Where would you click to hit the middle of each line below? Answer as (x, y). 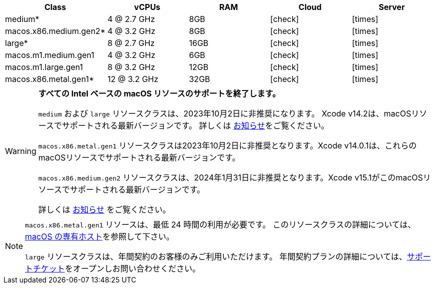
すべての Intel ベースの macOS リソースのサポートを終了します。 (159, 93)
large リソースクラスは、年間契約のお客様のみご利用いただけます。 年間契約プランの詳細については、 (216, 256)
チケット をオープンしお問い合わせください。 (117, 268)
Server (392, 7)
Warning (21, 151)
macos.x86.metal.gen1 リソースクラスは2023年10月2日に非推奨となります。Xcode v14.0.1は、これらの (227, 145)
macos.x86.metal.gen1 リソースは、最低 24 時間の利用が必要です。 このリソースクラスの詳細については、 (220, 224)
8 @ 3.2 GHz (131, 67)
